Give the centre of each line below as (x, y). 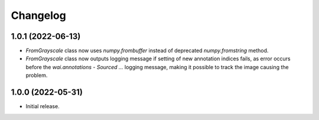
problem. (37, 75)
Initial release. (43, 106)
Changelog (38, 15)
